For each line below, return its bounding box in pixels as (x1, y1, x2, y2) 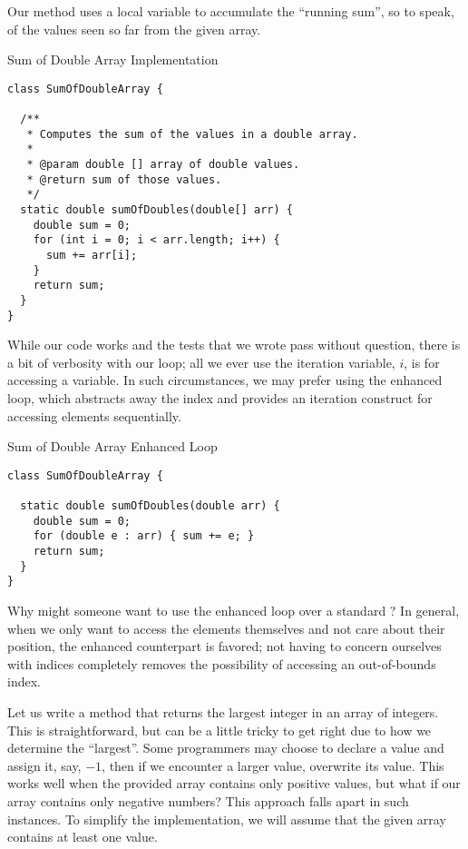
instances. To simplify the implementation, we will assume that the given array (7, 809, 446, 828)
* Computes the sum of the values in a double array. (26, 127, 358, 141)
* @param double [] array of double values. (26, 158, 300, 172)
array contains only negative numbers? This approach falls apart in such (7, 792, 409, 811)
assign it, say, (7, 755, 82, 775)
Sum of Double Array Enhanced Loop (7, 437, 218, 456)
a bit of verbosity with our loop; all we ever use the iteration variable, (7, 352, 395, 371)
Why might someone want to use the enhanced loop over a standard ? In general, (7, 601, 460, 620)
